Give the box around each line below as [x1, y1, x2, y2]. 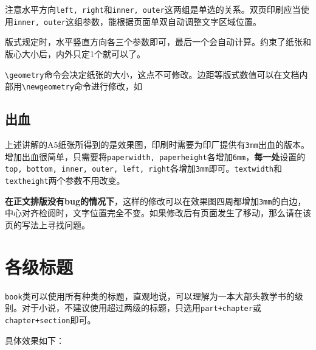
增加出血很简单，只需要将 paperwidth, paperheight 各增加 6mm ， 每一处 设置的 [5, 150, 306, 163]
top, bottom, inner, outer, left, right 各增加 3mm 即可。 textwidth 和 [5, 162, 282, 175]
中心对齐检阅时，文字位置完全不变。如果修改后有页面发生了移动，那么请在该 [5, 206, 311, 219]
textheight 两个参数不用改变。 [5, 173, 125, 186]
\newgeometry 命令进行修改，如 [22, 80, 142, 93]
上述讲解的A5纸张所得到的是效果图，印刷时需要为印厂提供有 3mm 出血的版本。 [5, 138, 309, 151]
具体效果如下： [5, 334, 64, 346]
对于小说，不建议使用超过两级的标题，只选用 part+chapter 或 [21, 301, 261, 314]
